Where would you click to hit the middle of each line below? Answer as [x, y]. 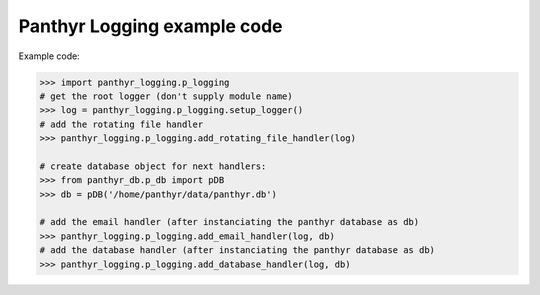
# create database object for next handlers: [153, 166]
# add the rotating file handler [121, 124]
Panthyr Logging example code [151, 26]
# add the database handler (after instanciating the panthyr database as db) [237, 250]
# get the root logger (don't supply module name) [166, 96]
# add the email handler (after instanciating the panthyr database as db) [229, 222]
